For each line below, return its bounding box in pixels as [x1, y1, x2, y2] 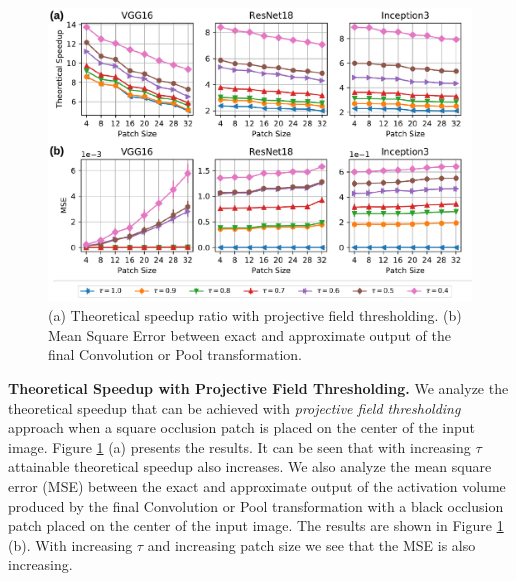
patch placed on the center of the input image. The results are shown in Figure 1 [8, 515, 504, 536]
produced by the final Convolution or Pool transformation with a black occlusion [8, 495, 504, 516]
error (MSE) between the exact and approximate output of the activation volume [8, 475, 506, 496]
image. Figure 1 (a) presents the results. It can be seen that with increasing [8, 436, 471, 457]
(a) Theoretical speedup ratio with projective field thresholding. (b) [48, 305, 462, 326]
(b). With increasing [8, 534, 133, 555]
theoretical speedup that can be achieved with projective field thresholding [8, 397, 461, 418]
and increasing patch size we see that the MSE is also [147, 534, 476, 555]
